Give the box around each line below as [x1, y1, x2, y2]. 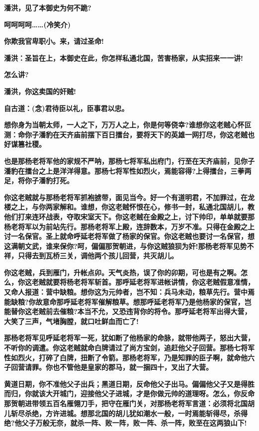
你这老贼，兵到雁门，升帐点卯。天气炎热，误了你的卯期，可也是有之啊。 [4, 267, 241, 277]
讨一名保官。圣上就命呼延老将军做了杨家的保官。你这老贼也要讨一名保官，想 [4, 231, 255, 241]
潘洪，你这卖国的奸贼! [4, 86, 76, 96]
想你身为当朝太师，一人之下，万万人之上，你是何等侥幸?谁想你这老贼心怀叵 [4, 119, 252, 130]
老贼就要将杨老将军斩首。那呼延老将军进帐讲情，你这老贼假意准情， [31, 277, 255, 287]
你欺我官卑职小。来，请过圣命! [4, 36, 104, 46]
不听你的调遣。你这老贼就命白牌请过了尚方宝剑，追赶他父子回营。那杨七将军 [4, 342, 255, 353]
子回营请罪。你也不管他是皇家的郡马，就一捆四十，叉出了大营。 [4, 362, 213, 372]
